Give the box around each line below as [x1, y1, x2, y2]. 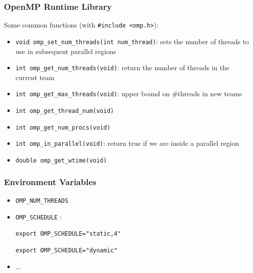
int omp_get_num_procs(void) [15, 124, 111, 131]
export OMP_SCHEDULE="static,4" [15, 230, 121, 238]
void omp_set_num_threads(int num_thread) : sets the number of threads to [15, 36, 249, 46]
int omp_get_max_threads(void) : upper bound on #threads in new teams [15, 88, 242, 99]
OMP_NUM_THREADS [15, 197, 69, 204]
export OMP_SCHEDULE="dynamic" [15, 246, 118, 254]
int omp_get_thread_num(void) [15, 108, 114, 115]
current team [15, 72, 54, 82]
